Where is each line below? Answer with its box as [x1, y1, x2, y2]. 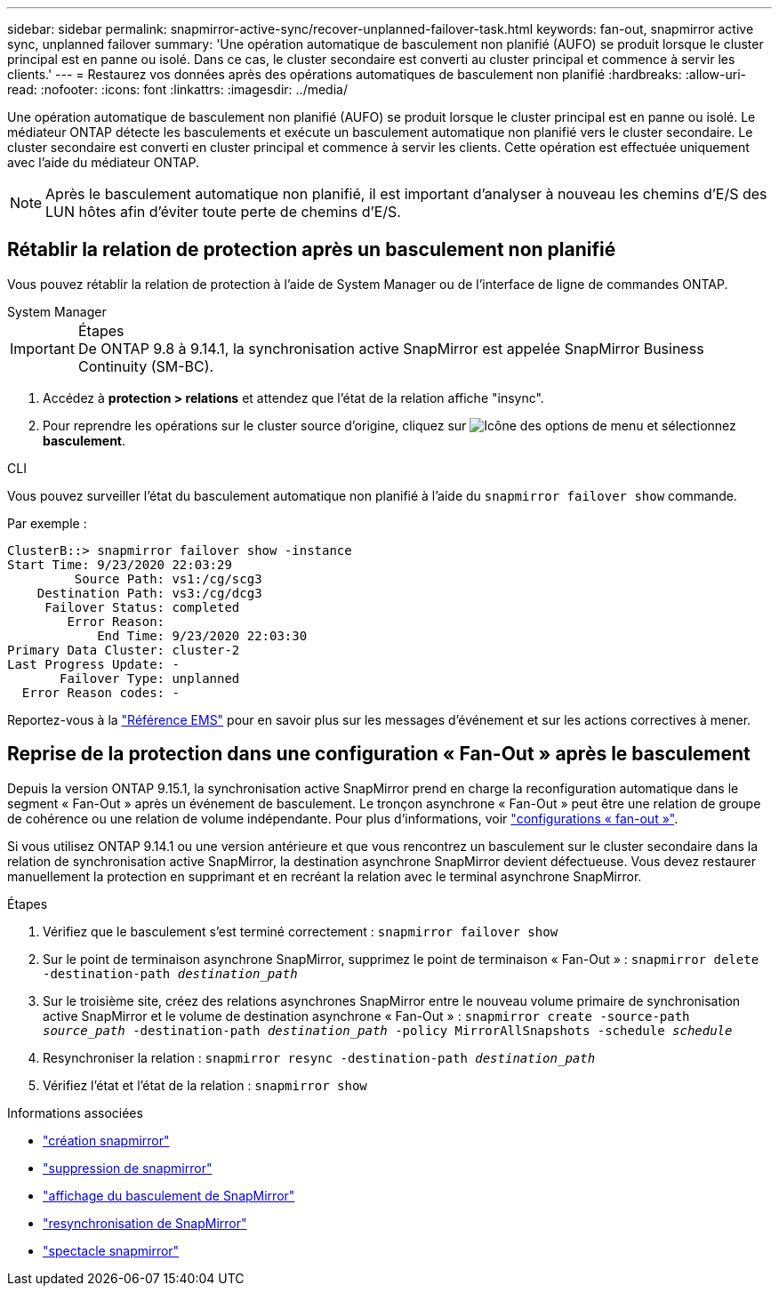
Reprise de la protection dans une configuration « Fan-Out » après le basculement [7, 743, 751, 766]
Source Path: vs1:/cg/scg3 [74, 571, 262, 586]
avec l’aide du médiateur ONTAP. [7, 155, 199, 170]
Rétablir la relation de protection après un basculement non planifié [7, 238, 616, 261]
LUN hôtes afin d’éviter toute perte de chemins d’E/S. [45, 203, 401, 221]
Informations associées [7, 1104, 143, 1120]
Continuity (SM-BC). [77, 357, 214, 375]
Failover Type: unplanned [60, 671, 240, 686]
